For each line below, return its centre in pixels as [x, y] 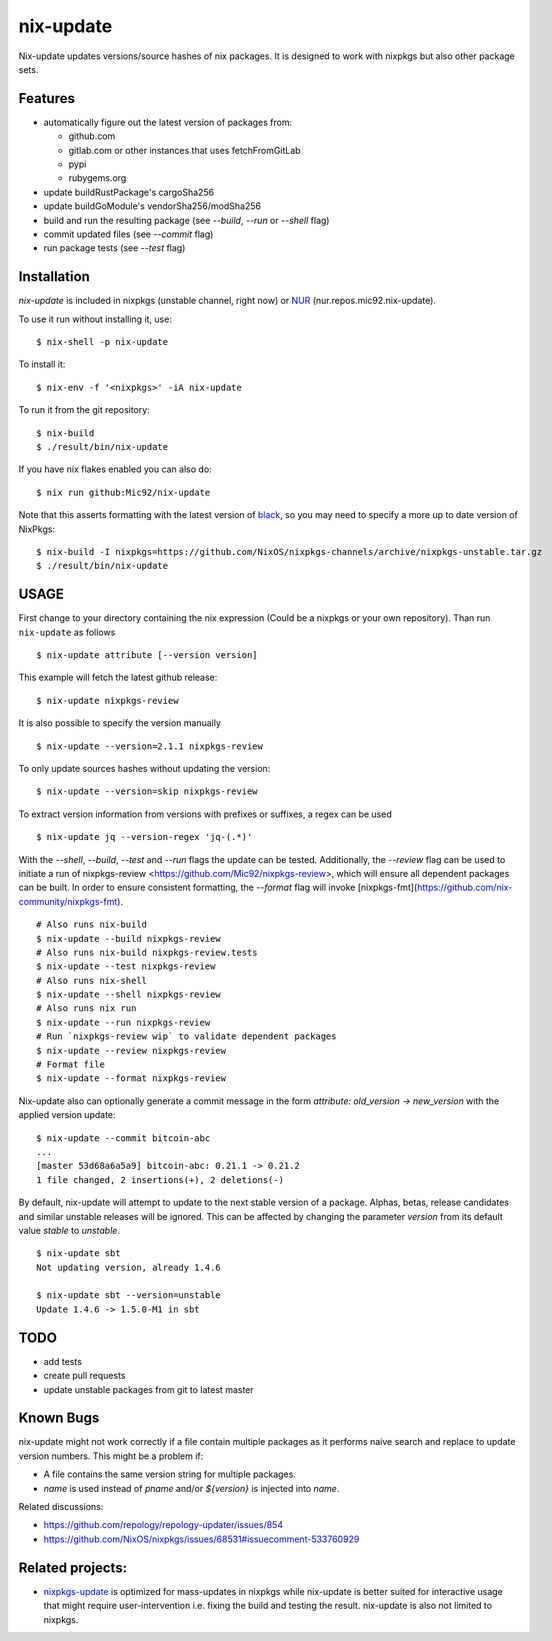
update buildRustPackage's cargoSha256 [129, 192]
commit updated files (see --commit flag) [128, 234]
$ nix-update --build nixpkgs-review [129, 938]
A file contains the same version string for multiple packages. [170, 1474]
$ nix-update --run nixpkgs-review [123, 1022]
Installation [54, 276]
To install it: [42, 364]
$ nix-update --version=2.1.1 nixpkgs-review [150, 746]
